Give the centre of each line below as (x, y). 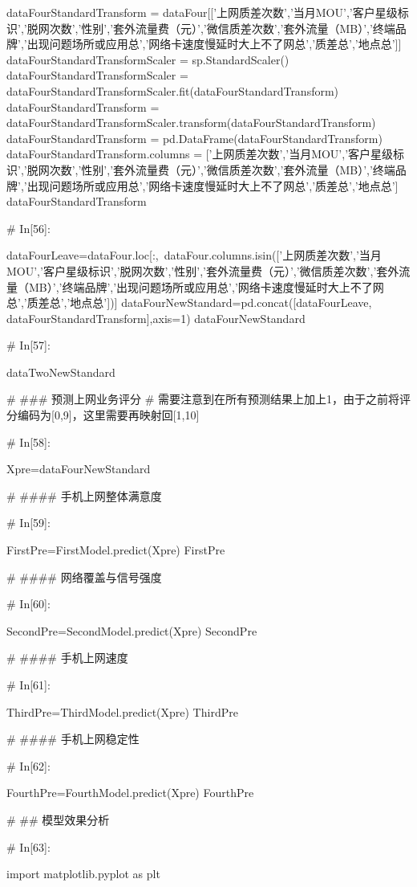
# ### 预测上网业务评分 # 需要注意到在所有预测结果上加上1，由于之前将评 (208, 399)
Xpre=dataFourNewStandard (79, 469)
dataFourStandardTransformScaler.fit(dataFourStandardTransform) (173, 90)
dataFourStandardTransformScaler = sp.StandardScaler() (148, 59)
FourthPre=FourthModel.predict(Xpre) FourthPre (130, 793)
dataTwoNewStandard (61, 372)
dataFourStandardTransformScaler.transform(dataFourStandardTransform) (191, 123)
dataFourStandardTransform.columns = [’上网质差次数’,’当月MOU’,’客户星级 (200, 154)
